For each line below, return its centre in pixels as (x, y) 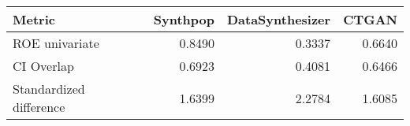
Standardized (49, 89)
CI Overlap (43, 66)
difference (39, 107)
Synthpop (184, 19)
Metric (34, 19)
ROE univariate (56, 43)
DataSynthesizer (279, 19)
